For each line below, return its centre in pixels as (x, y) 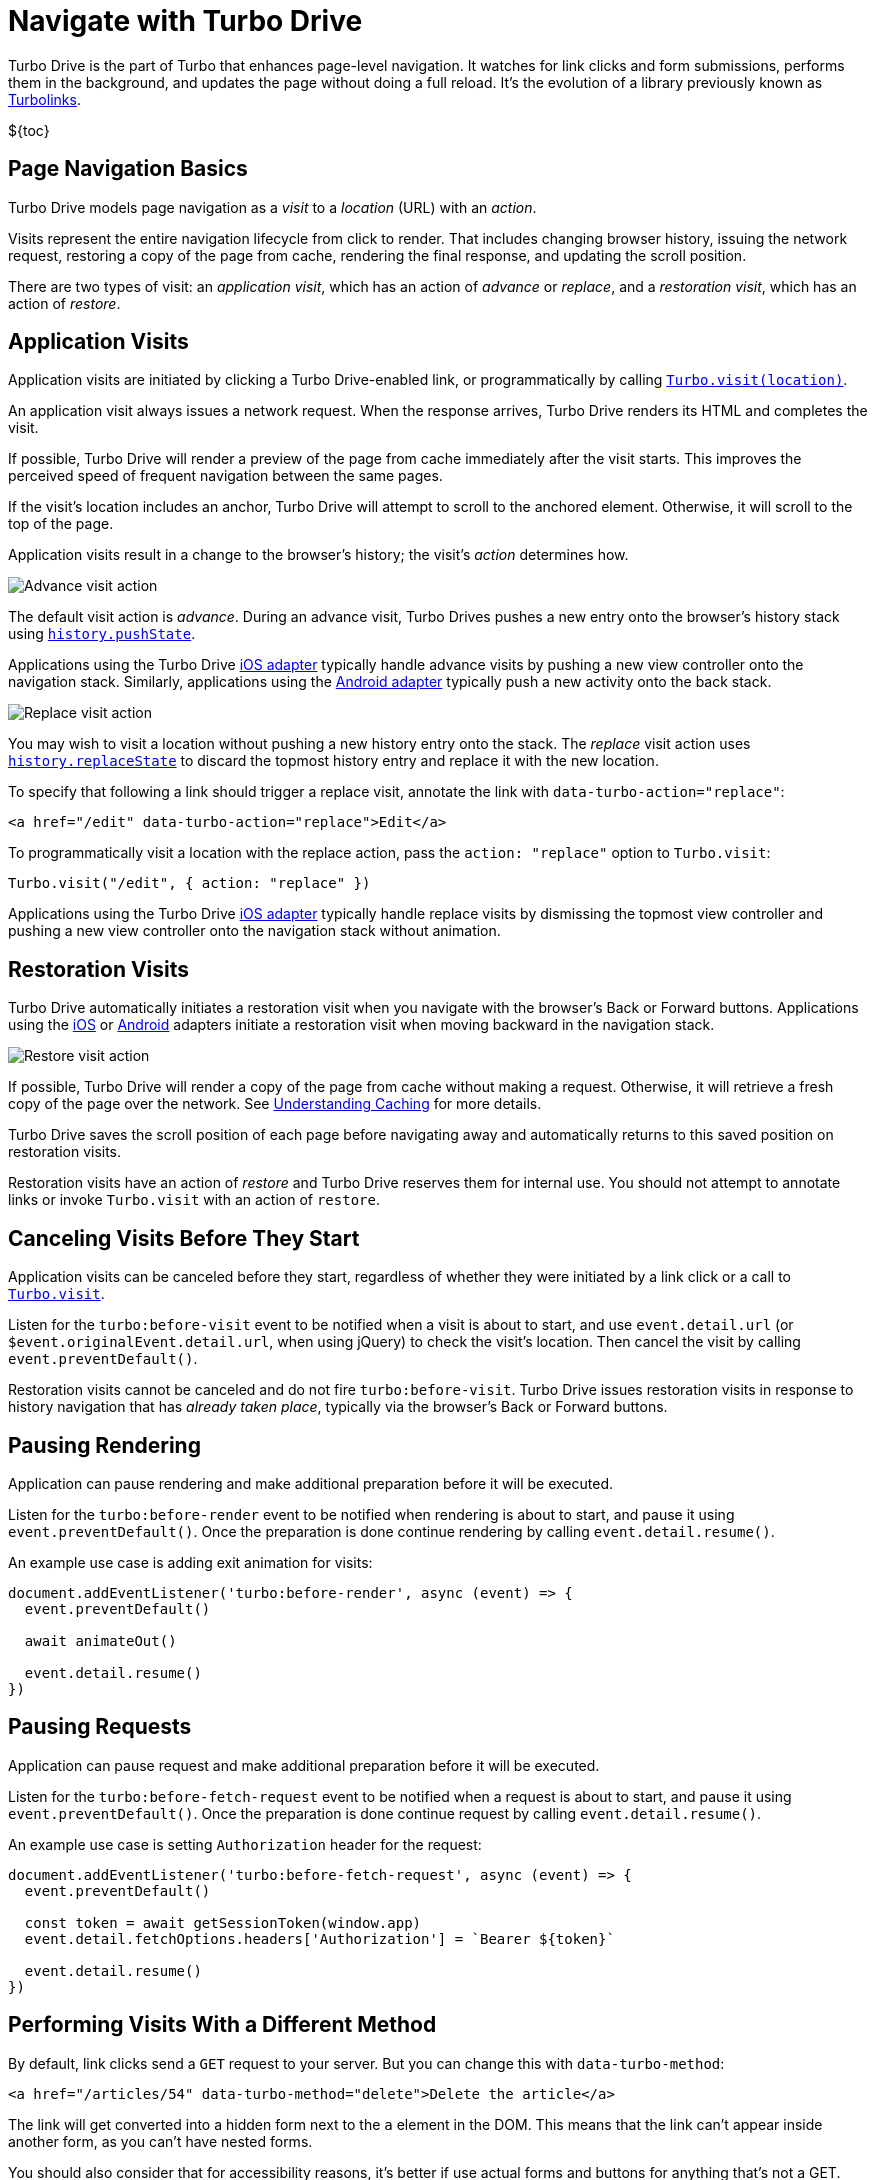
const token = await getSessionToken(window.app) (223, 1922)
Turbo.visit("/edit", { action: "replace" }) (189, 883)
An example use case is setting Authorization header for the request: (245, 1844)
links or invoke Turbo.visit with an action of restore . (194, 1200)
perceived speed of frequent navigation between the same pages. (225, 476)
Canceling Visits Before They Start (184, 1238)
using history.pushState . (102, 634)
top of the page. (61, 524)
